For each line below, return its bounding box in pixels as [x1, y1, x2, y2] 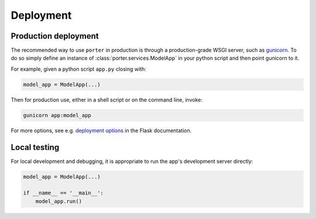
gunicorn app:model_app [23, 112, 92, 118]
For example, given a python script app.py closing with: [11, 65, 146, 73]
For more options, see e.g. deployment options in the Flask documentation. [11, 126, 192, 134]
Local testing [11, 142, 60, 152]
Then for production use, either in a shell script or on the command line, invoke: [11, 96, 203, 103]
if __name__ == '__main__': [23, 190, 104, 196]
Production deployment [11, 31, 99, 41]
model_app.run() [35, 198, 82, 204]
